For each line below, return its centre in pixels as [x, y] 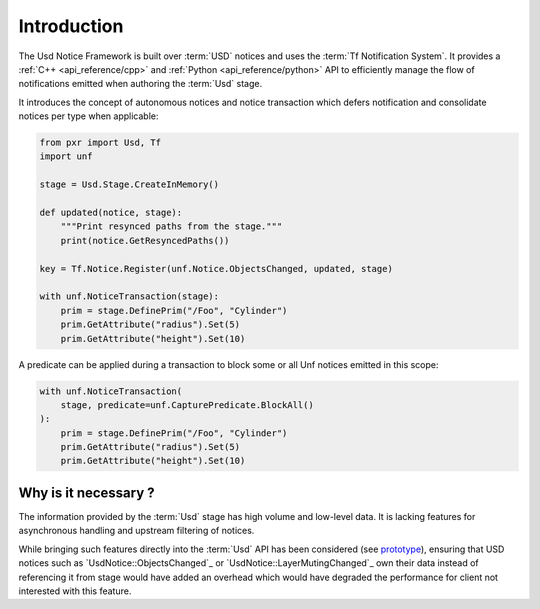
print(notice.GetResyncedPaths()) [145, 240]
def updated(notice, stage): [111, 213]
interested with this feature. [75, 591]
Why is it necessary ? [86, 492]
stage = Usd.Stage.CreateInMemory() [129, 184]
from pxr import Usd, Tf [100, 143]
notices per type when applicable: [88, 116]
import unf [66, 156]
